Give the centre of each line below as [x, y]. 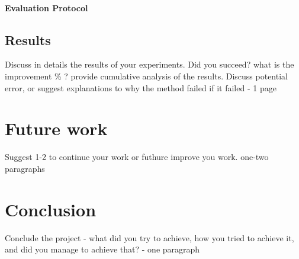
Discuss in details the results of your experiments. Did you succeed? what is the [149, 64]
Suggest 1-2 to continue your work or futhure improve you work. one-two [137, 157]
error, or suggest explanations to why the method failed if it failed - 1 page [141, 87]
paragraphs [25, 168]
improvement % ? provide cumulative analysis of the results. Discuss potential [146, 76]
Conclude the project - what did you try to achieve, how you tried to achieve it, [149, 237]
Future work [56, 128]
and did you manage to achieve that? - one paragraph [102, 249]
